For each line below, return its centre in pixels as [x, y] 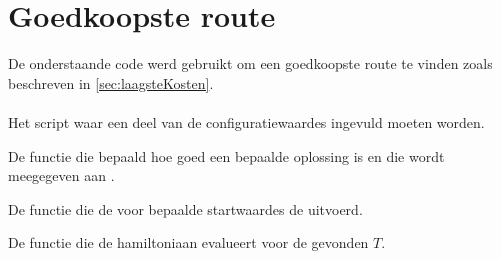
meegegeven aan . [61, 175]
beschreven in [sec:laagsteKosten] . [111, 82]
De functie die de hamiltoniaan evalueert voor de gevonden [188, 242]
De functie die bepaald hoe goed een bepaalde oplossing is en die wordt [226, 155]
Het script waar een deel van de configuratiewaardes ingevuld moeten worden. [246, 121]
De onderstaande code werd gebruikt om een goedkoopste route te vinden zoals [250, 63]
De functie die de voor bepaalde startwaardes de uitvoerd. [185, 208]
